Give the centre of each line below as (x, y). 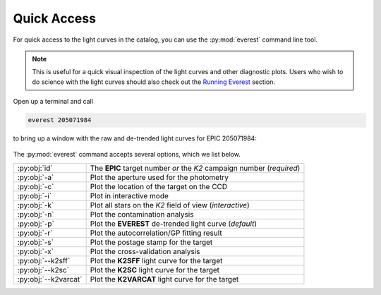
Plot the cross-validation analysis (145, 251)
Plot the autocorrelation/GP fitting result (156, 233)
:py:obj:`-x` (36, 251)
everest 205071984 (60, 120)
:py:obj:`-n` (36, 214)
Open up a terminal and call (53, 102)
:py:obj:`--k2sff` (44, 260)
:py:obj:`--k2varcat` (50, 279)
